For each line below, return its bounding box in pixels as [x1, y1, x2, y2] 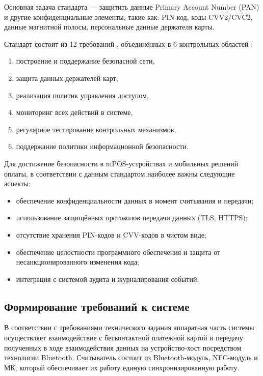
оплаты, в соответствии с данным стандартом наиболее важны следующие [4, 168, 235, 179]
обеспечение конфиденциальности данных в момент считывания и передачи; [16, 195, 254, 206]
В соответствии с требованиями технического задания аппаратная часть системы [4, 322, 254, 333]
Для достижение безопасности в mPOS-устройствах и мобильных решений [4, 158, 239, 168]
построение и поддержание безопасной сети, [16, 55, 155, 66]
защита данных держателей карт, [16, 72, 118, 83]
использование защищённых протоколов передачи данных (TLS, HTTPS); [16, 212, 248, 223]
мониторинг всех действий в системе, [16, 107, 133, 118]
